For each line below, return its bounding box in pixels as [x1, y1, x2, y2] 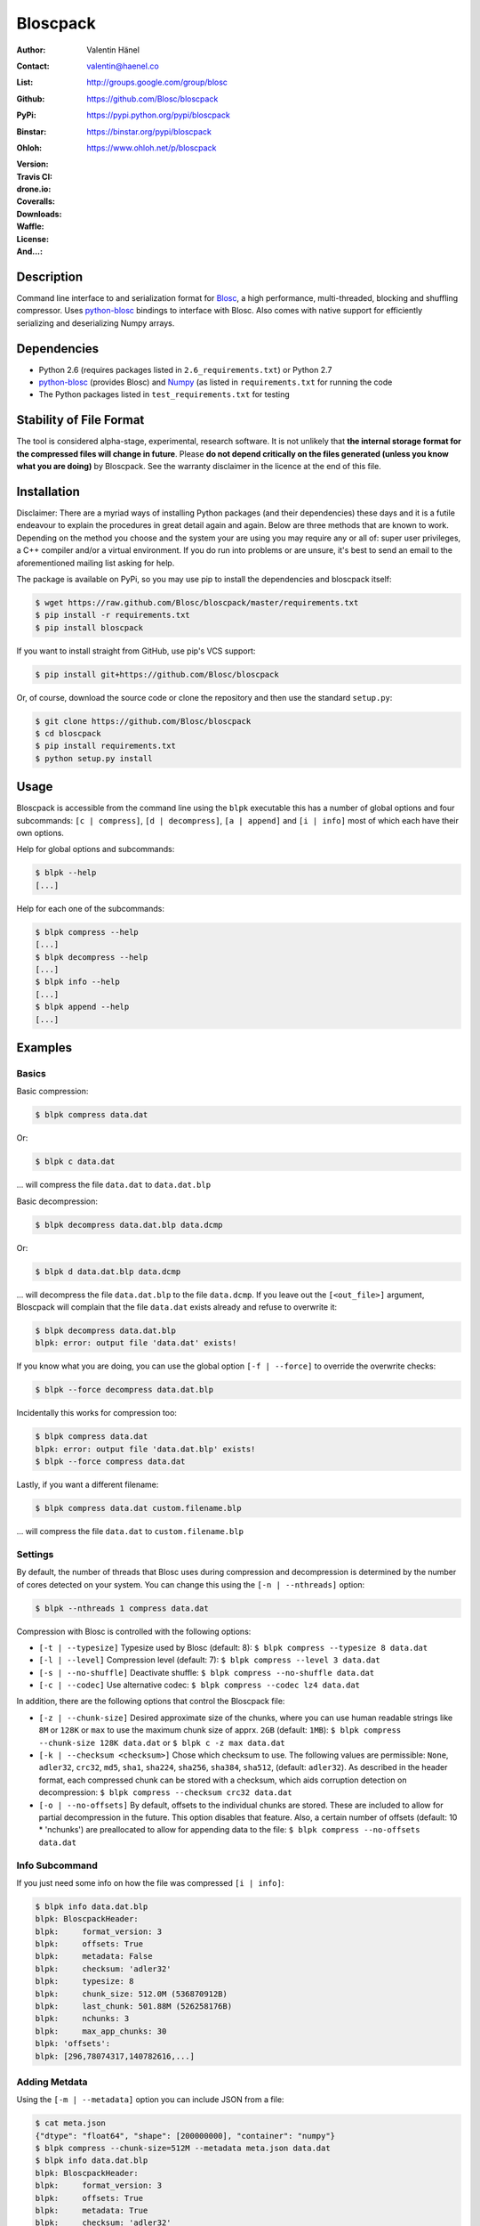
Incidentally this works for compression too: [16, 1408, 178, 1418]
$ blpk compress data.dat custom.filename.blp [35, 1503, 242, 1514]
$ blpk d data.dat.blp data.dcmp [35, 1266, 181, 1277]
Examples [16, 1040, 73, 1055]
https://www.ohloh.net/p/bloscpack [86, 142, 217, 153]
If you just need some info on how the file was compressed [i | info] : [16, 1877, 284, 1888]
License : [16, 233, 49, 244]
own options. [16, 828, 64, 839]
